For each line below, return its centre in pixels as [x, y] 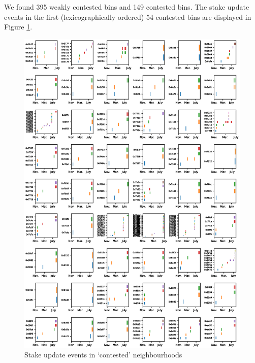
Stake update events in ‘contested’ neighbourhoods [103, 355]
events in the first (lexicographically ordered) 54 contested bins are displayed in [128, 16]
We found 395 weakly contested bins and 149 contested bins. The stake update [127, 7]
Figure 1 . [18, 27]
